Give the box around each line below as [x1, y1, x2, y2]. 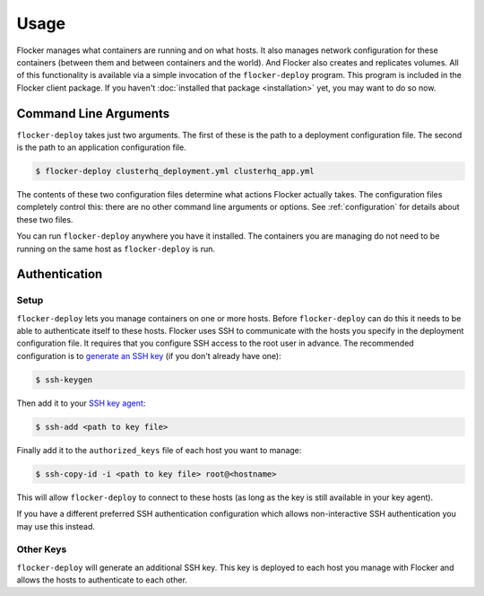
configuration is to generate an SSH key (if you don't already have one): [16, 350, 281, 361]
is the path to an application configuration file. [16, 142, 187, 153]
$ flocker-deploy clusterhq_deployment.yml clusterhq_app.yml [35, 166, 315, 176]
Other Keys [16, 543, 67, 556]
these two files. [16, 214, 73, 224]
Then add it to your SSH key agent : [16, 398, 146, 408]
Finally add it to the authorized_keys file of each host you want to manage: [16, 444, 302, 455]
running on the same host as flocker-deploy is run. [16, 243, 215, 254]
